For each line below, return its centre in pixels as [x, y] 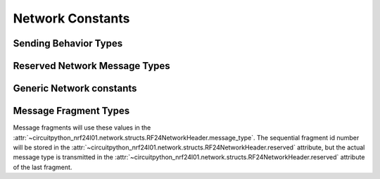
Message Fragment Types [71, 111]
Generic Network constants [75, 88]
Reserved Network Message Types [91, 66]
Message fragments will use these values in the [82, 128]
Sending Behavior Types [68, 43]
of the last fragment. [43, 167]
